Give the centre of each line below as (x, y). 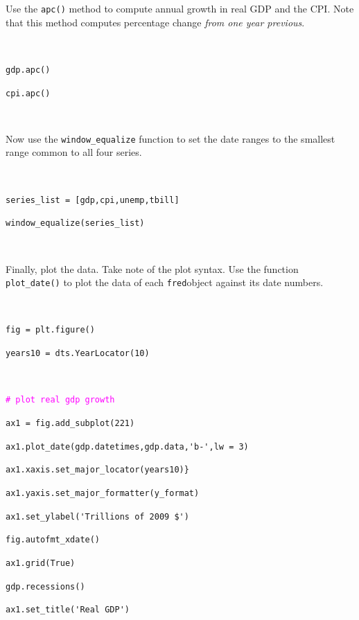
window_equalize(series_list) (75, 223)
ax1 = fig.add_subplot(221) (70, 423)
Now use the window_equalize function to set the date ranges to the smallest (170, 138)
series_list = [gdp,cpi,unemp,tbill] (93, 200)
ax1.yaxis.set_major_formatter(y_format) (103, 493)
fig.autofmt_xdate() (53, 540)
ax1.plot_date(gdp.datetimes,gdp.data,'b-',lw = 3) (127, 446)
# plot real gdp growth (60, 400)
